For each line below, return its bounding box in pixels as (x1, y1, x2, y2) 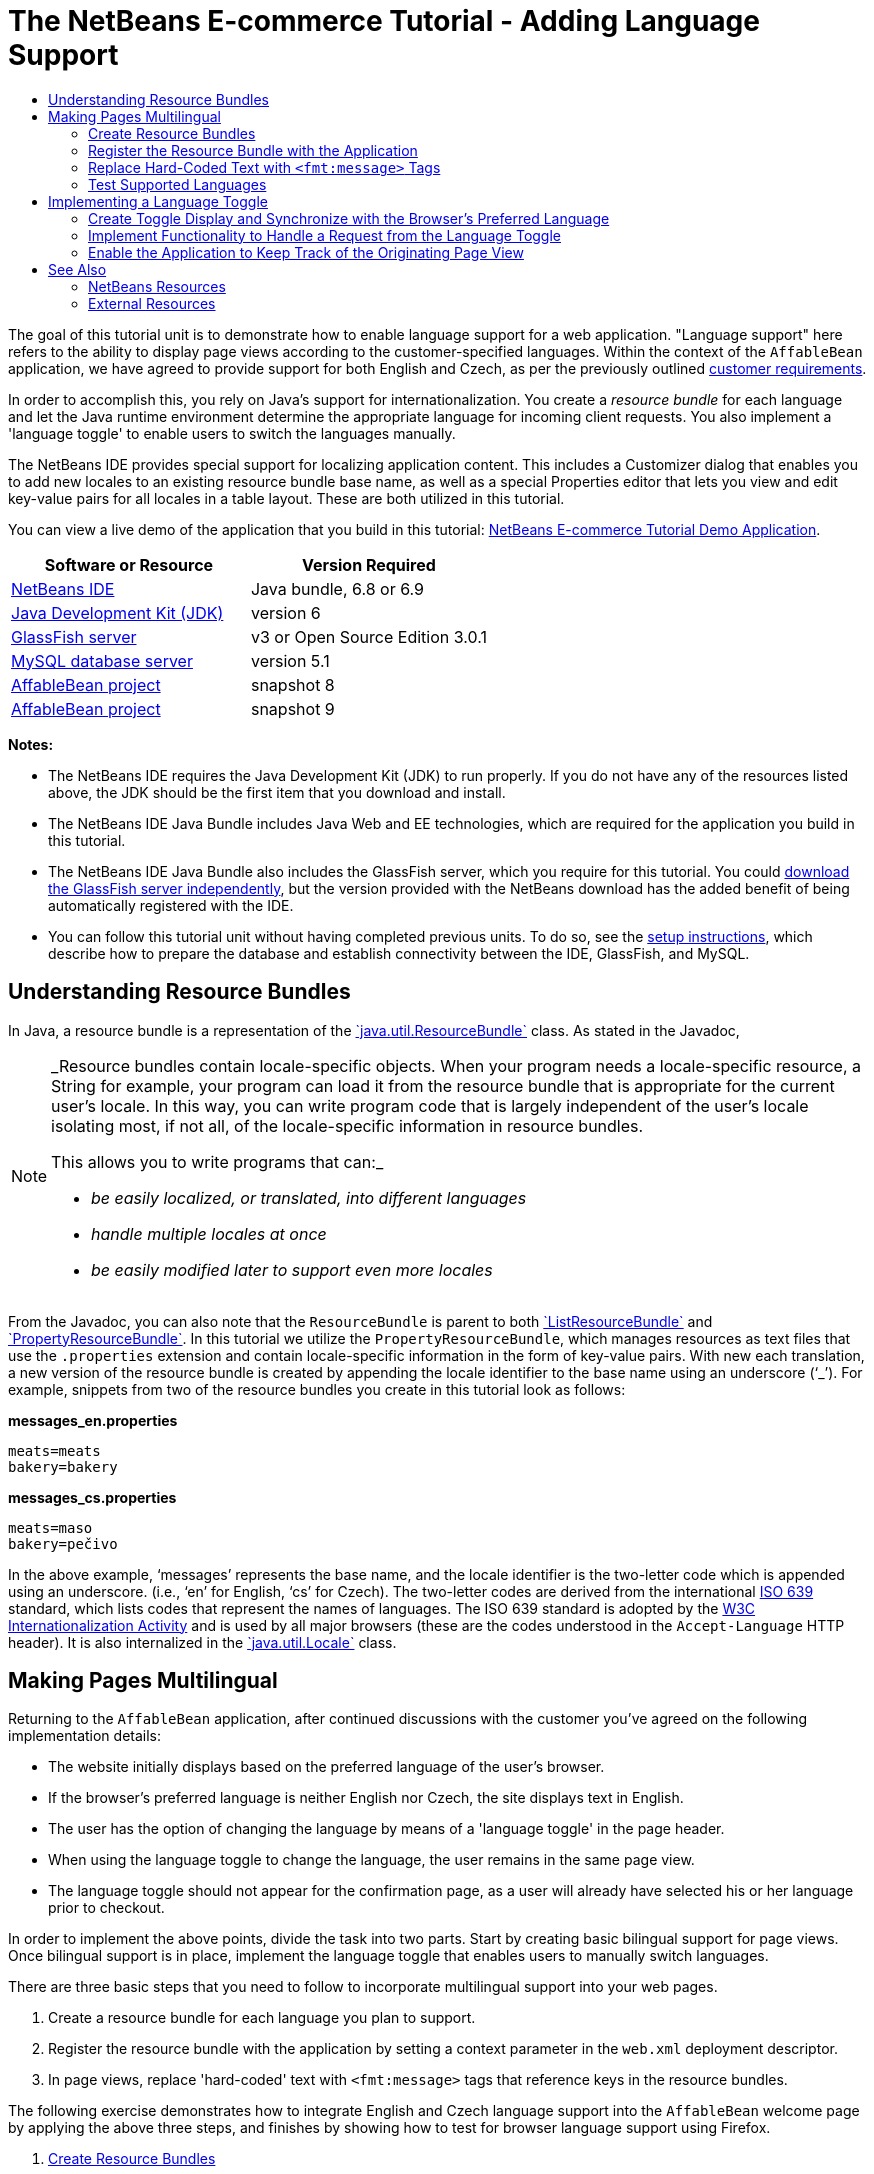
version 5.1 (250, 650, 330, 671)
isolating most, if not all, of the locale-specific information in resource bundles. (51, 1115, 644, 1136)
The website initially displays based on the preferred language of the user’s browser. (48, 1758, 605, 1776)
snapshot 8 (250, 674, 335, 695)
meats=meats (8, 1442, 101, 1459)
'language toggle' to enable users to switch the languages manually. (8, 424, 456, 442)
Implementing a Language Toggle (48, 192, 268, 210)
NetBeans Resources (88, 277, 226, 295)
